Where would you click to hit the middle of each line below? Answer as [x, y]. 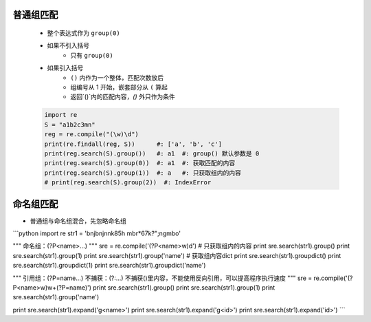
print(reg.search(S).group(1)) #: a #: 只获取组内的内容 [143, 173]
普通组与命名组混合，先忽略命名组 [78, 221]
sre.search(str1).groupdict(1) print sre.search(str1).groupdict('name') [109, 266]
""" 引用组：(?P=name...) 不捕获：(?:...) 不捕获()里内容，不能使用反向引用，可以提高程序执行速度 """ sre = [162, 278]
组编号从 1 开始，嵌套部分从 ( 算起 [119, 87]
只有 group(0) [92, 55]
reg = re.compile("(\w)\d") [91, 135]
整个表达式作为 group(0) [83, 33]
